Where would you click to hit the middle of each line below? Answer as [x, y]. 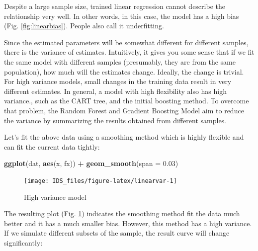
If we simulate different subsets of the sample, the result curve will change [117, 233]
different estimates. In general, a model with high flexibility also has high [115, 91]
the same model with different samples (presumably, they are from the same [120, 61]
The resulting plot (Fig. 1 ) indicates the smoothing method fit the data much [122, 213]
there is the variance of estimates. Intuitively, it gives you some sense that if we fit [129, 52]
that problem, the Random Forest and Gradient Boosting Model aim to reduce [124, 110]
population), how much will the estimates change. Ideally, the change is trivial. [124, 71]
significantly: [23, 242]
